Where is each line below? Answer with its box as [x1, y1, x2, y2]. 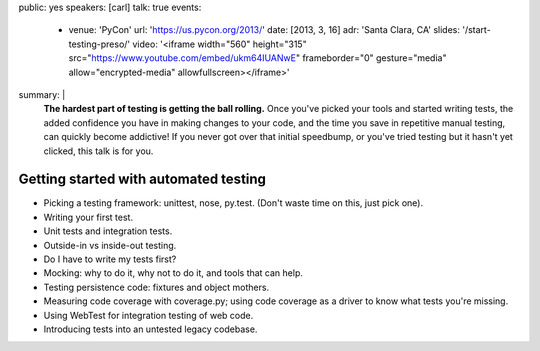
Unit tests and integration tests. [43, 225, 173, 237]
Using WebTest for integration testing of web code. [43, 309, 254, 321]
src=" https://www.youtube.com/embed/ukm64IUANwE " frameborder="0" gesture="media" [68, 52, 447, 64]
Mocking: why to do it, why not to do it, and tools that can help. [43, 267, 304, 279]
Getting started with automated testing [18, 171, 267, 188]
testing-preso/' [68, 38, 131, 50]
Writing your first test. [43, 211, 134, 223]
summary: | [18, 88, 66, 100]
